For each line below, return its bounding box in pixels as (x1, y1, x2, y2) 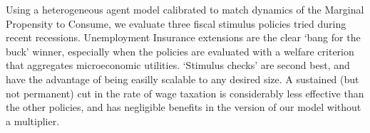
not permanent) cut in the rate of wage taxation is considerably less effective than (6, 85, 364, 100)
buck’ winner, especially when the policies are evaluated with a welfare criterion (6, 43, 354, 58)
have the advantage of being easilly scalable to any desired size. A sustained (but (6, 71, 359, 86)
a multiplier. (6, 113, 60, 128)
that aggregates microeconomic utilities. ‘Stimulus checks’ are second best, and (6, 58, 350, 73)
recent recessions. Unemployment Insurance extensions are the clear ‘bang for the (6, 30, 361, 45)
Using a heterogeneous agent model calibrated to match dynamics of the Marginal (6, 2, 364, 16)
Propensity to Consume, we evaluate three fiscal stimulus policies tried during (6, 16, 346, 31)
